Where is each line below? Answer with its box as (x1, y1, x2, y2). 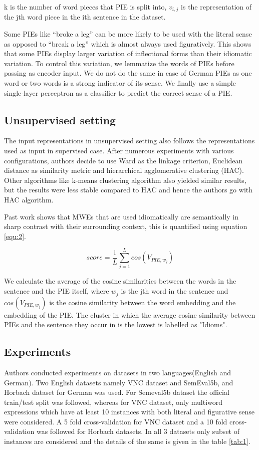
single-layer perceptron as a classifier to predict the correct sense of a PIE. (4, 87, 232, 98)
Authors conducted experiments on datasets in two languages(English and (4, 367, 231, 377)
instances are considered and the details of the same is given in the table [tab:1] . (4, 436, 250, 446)
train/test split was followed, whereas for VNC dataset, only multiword (4, 396, 223, 407)
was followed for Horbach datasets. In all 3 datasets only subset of (36, 426, 239, 436)
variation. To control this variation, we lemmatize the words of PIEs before (4, 58, 234, 68)
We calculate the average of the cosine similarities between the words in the (4, 276, 236, 286)
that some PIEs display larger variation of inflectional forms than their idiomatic (4, 48, 252, 59)
